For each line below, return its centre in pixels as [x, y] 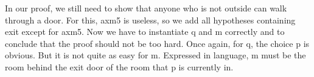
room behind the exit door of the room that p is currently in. [119, 66]
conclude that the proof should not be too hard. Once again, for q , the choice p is [157, 43]
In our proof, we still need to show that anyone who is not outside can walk [146, 8]
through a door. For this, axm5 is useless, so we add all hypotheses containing [150, 20]
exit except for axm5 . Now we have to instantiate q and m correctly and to [145, 32]
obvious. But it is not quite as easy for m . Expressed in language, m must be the [155, 55]
